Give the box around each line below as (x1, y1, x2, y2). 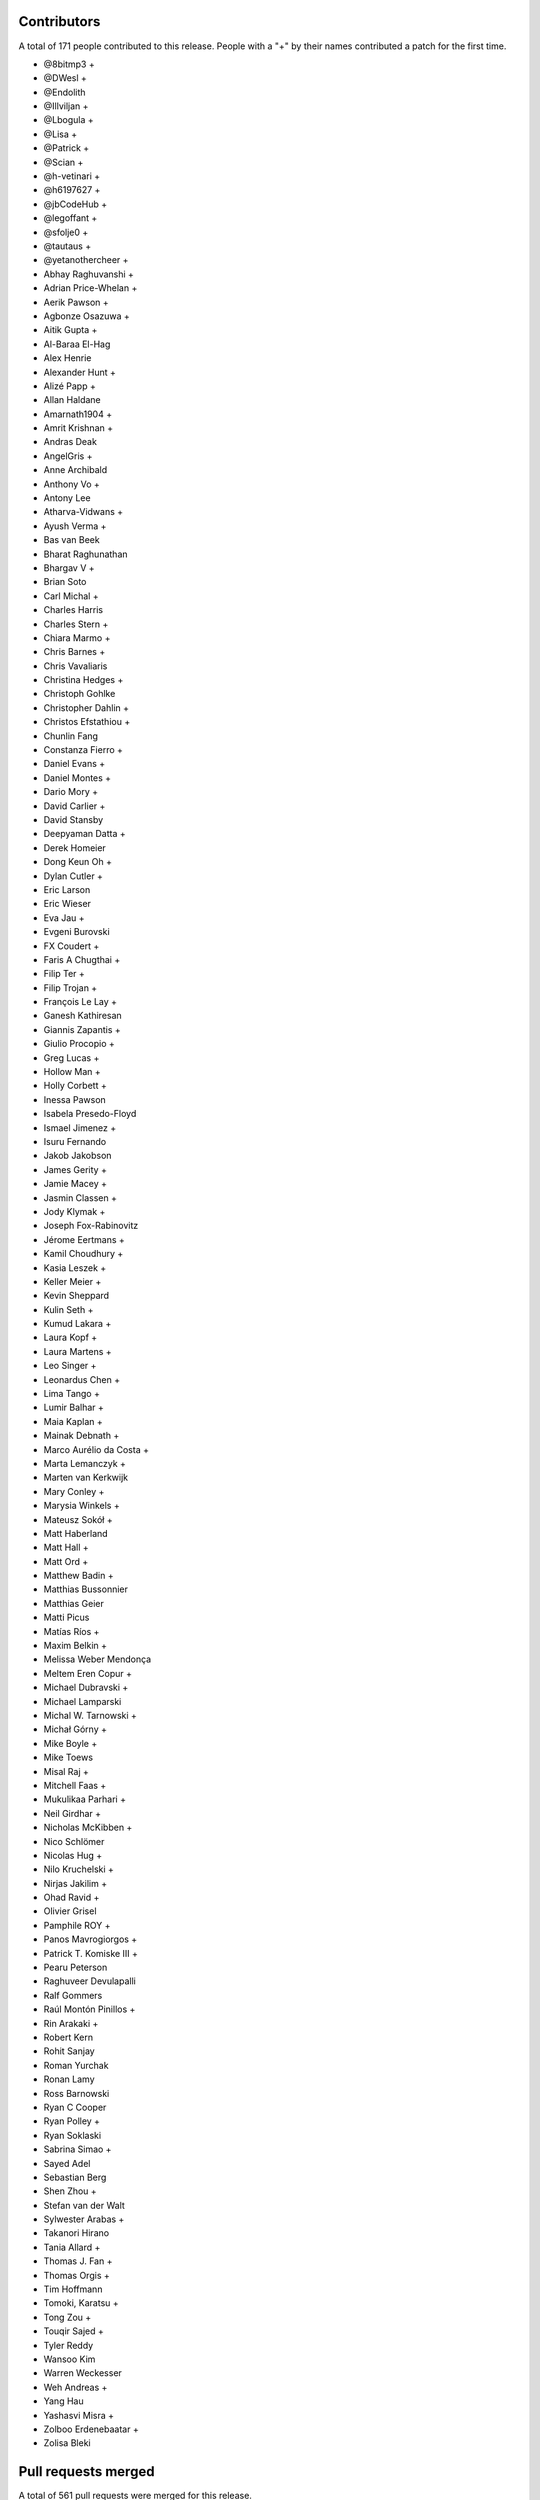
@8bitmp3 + (43, 58, 95, 70)
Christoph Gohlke (43, 688, 116, 700)
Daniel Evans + (43, 758, 106, 770)
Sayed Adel (43, 2157, 91, 2169)
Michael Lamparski (43, 1695, 122, 1707)
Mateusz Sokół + (43, 1513, 114, 1525)
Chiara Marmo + (43, 631, 111, 644)
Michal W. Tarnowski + (43, 1710, 137, 1721)
